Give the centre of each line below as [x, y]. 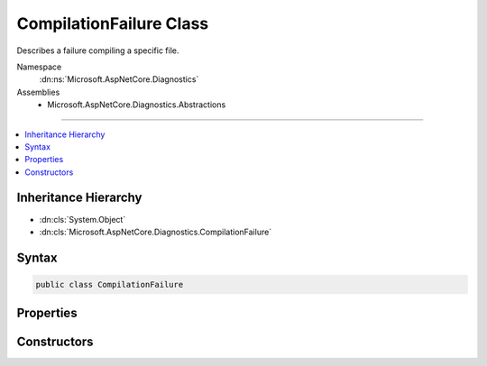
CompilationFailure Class [113, 23]
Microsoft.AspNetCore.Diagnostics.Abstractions [137, 105]
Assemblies [38, 92]
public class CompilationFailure [110, 284]
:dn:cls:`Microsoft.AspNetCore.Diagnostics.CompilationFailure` [156, 232]
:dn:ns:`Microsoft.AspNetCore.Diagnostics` [119, 79]
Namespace [39, 67]
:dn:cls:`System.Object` [83, 219]
